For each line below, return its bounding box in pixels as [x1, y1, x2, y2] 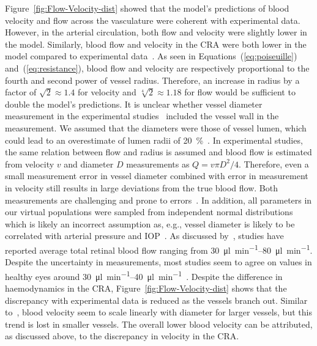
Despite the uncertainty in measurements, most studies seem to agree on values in [5, 256, 312, 268]
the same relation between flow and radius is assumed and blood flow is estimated [5, 145, 312, 158]
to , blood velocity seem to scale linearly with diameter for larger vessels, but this [5, 306, 312, 318]
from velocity [5, 157, 54, 170]
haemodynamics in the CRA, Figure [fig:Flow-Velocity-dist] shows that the [5, 281, 287, 294]
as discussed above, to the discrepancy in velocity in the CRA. [5, 329, 239, 342]
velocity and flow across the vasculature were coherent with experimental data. [5, 13, 300, 26]
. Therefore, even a [238, 157, 309, 170]
